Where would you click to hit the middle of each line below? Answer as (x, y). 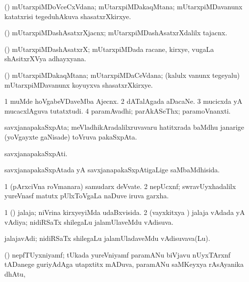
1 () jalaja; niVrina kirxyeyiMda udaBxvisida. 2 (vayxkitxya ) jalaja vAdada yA (125, 212)
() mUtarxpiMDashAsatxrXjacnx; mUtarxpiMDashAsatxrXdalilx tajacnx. (116, 33)
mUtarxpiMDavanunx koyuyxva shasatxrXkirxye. (79, 84)
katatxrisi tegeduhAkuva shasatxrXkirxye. (68, 16)
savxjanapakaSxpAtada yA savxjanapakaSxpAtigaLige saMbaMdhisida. (112, 170)
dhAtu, (15, 273)
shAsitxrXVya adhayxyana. (45, 59)
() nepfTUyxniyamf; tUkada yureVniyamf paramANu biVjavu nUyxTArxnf (118, 254)
